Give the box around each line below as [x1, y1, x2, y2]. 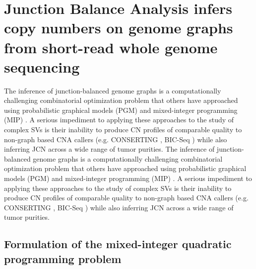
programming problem [4, 251, 122, 266]
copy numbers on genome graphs [4, 17, 233, 38]
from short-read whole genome [4, 37, 218, 57]
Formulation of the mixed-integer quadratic [4, 236, 232, 252]
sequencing [4, 56, 80, 77]
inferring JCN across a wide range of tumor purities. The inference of [4, 144, 215, 154]
